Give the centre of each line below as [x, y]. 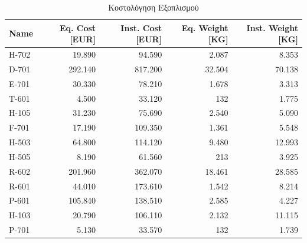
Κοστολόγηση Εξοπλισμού [153, 7]
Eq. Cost [78, 27]
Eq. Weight [205, 27]
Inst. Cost [141, 27]
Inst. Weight [272, 27]
